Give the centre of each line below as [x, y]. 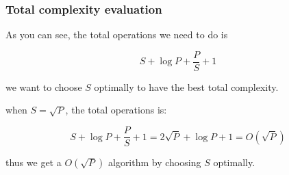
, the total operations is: [116, 110]
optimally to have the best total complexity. [186, 86]
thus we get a [34, 162]
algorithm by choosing [154, 162]
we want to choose [44, 86]
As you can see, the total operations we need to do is [117, 35]
